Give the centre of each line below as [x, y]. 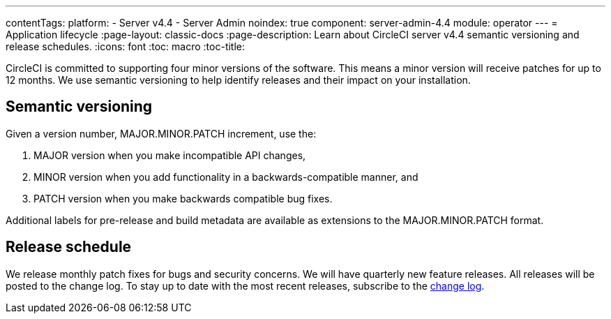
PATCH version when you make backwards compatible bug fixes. [183, 198]
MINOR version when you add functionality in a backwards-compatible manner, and [226, 177]
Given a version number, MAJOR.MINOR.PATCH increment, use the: [161, 133]
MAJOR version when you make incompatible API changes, [170, 155]
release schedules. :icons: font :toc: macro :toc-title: [126, 46]
